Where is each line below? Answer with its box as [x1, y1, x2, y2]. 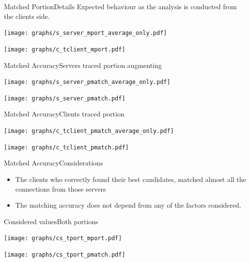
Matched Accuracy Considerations [4, 158, 103, 168]
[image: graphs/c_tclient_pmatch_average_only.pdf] [4, 128, 174, 134]
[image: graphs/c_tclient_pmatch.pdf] [4, 144, 129, 151]
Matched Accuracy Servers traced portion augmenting [4, 60, 162, 70]
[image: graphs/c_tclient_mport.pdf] [4, 46, 125, 53]
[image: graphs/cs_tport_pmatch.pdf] [4, 251, 125, 258]
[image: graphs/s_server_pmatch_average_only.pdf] [4, 79, 171, 86]
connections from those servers [15, 183, 106, 194]
